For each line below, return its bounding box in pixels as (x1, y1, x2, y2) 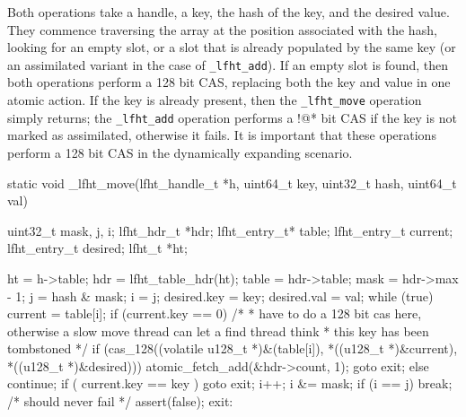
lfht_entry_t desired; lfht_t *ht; (7, 239, 188, 257)
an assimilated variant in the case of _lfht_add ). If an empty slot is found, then (7, 55, 449, 74)
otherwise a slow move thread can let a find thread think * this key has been (7, 321, 429, 340)
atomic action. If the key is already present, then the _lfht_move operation (7, 91, 422, 109)
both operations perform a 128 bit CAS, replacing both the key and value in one (7, 73, 451, 91)
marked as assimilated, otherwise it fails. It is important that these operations (7, 126, 436, 144)
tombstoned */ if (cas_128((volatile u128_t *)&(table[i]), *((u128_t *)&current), (7, 339, 458, 358)
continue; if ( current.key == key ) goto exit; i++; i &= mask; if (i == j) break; (7, 374, 453, 393)
